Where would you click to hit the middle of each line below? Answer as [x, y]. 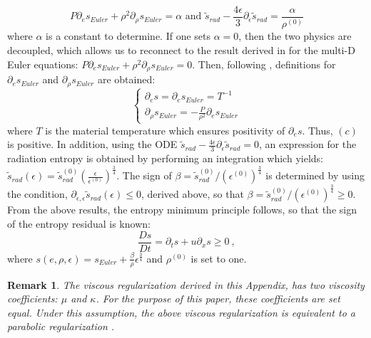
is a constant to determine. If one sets [128, 36]
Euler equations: [43, 64]
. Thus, [317, 130]
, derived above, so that [192, 194]
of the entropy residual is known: [79, 224]
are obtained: [126, 79]
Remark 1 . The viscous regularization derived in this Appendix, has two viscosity [186, 284]
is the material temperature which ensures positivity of [165, 130]
